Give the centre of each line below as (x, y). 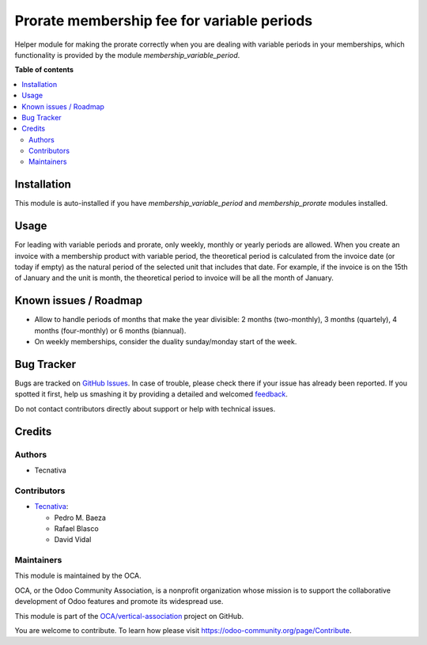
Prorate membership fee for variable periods (164, 21)
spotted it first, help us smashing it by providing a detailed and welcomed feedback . (151, 394)
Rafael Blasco (76, 528)
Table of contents (44, 70)
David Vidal (73, 540)
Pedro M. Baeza (80, 518)
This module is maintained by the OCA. (78, 576)
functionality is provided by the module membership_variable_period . (127, 55)
